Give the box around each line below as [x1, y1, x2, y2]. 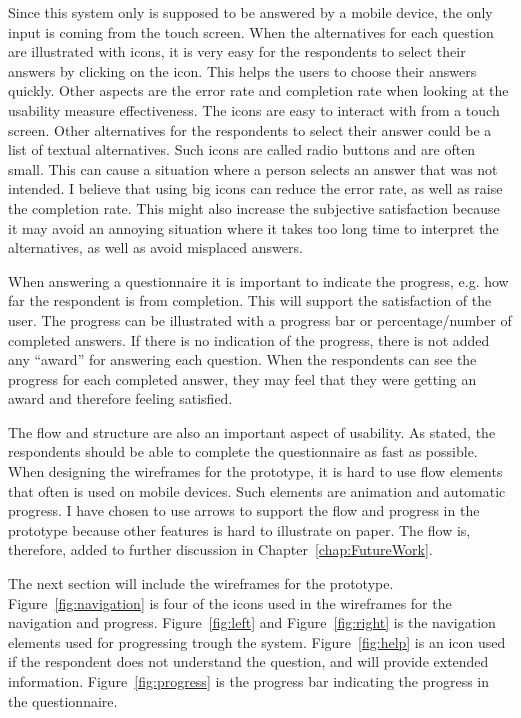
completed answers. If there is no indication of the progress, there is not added [8, 329, 490, 350]
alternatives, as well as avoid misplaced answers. [8, 237, 303, 258]
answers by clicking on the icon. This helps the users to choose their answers [8, 60, 477, 81]
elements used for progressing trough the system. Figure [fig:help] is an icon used [8, 631, 506, 652]
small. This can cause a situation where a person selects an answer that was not [8, 158, 498, 179]
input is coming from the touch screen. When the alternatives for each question [8, 21, 494, 42]
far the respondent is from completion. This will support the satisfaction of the [8, 290, 492, 311]
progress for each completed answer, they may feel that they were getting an [8, 368, 477, 389]
